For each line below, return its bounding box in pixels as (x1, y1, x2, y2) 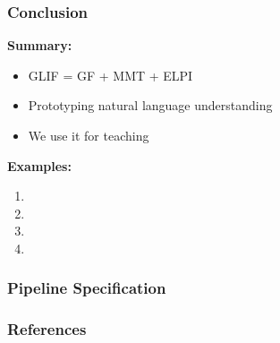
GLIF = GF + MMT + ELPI (28, 65, 193, 84)
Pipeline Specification (7, 277, 166, 299)
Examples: (7, 156, 72, 175)
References (7, 318, 87, 340)
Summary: (7, 36, 72, 55)
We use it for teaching (28, 126, 149, 144)
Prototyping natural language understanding (28, 96, 273, 115)
